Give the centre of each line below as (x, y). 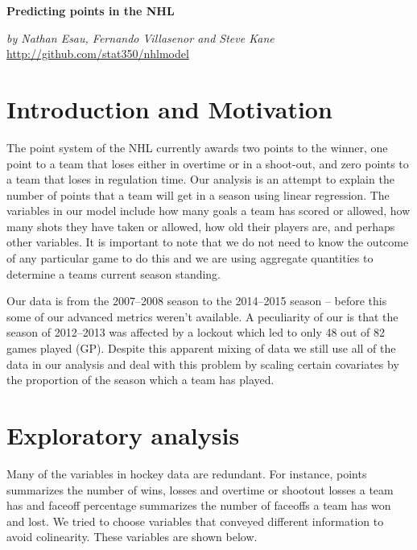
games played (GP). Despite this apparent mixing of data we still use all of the (201, 348)
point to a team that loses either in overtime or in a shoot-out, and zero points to (208, 163)
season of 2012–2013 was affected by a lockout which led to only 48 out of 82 (196, 332)
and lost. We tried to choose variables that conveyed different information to (195, 521)
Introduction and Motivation (169, 108)
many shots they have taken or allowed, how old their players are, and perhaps (201, 226)
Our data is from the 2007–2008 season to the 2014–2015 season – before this (197, 301)
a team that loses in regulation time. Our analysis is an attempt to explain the (200, 179)
